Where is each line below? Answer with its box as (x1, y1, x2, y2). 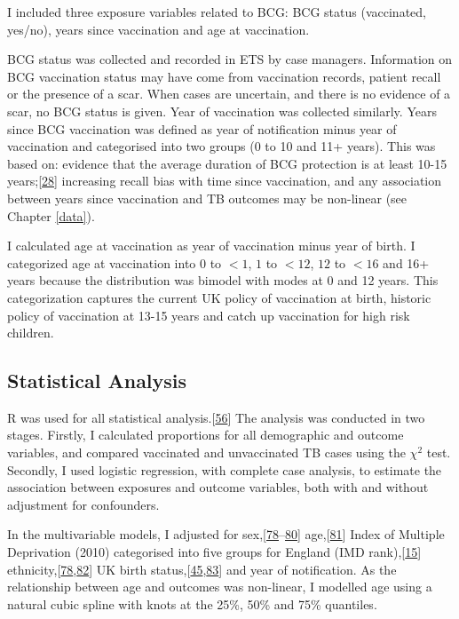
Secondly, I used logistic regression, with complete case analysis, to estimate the (7, 460, 442, 479)
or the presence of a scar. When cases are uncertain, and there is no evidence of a (7, 84, 451, 103)
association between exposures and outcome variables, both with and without (7, 478, 429, 496)
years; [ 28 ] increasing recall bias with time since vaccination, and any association (7, 171, 442, 190)
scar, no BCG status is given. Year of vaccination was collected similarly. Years (7, 101, 437, 120)
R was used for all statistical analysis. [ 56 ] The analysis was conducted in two (7, 408, 425, 426)
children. (7, 323, 54, 342)
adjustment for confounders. (7, 495, 160, 513)
